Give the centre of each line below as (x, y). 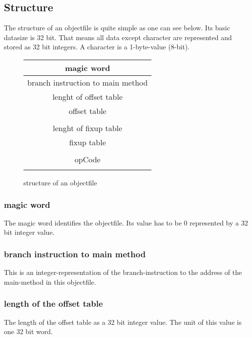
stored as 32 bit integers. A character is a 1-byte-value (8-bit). (97, 47)
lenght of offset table (88, 96)
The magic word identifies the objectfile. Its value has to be (93, 222)
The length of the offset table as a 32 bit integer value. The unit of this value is (123, 322)
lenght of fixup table (88, 128)
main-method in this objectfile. (50, 282)
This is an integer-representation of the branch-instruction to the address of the (123, 272)
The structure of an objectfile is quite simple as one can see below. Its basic (117, 28)
